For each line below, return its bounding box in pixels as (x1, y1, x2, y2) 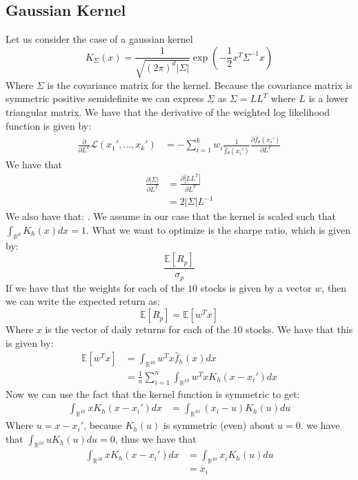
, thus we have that (115, 431, 197, 446)
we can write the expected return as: (6, 294, 160, 308)
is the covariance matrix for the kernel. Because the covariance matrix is (47, 77, 352, 92)
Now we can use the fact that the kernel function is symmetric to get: (6, 386, 300, 401)
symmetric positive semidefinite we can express (6, 91, 204, 106)
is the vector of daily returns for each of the (45, 322, 230, 337)
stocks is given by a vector (200, 280, 312, 294)
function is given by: (6, 118, 92, 132)
